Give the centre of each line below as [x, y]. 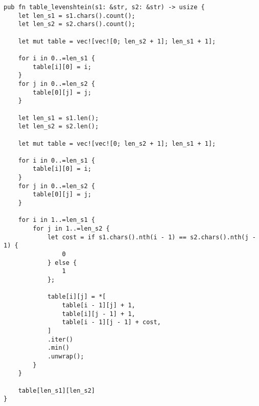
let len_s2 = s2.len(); [58, 127]
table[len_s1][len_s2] [56, 390]
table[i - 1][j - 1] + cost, [111, 322]
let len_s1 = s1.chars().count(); [77, 16]
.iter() [60, 339]
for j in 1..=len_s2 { [71, 229]
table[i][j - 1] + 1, [99, 314]
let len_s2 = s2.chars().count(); [77, 24]
